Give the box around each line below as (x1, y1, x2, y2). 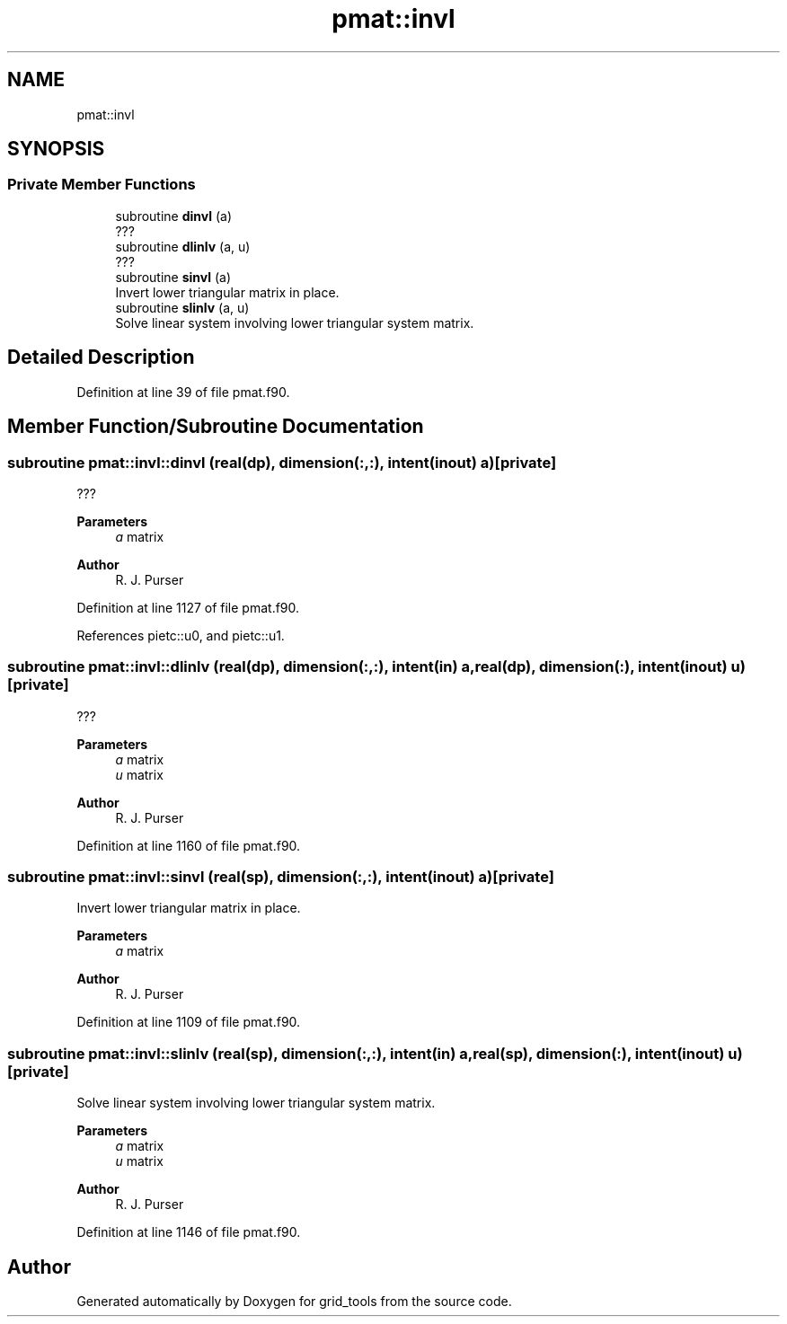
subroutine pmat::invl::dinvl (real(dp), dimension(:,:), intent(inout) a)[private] (7, 453, 557, 472)
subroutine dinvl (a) (115, 207, 233, 224)
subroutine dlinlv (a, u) (115, 238, 251, 254)
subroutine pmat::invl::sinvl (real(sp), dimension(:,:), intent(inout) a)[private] (7, 868, 554, 886)
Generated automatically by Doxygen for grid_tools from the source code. (76, 1293, 512, 1309)
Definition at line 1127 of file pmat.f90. (76, 599, 300, 615)
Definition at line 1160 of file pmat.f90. (76, 837, 301, 853)
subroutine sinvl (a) (115, 269, 232, 285)
